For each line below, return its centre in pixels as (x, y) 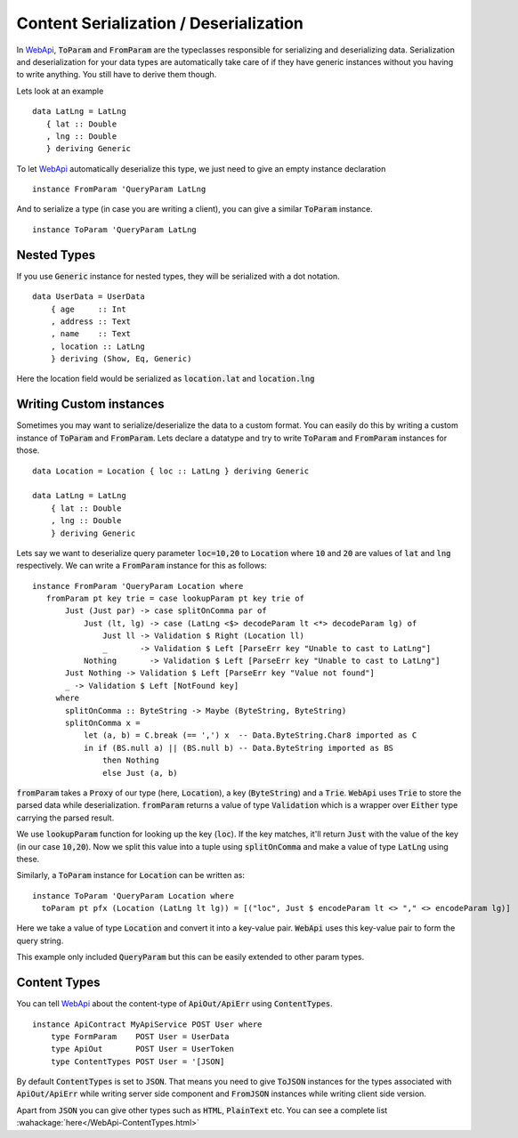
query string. (40, 940)
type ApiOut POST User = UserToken (142, 1049)
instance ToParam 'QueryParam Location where (134, 896)
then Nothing (131, 760)
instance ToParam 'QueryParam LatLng (115, 230)
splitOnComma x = (103, 722)
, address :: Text (91, 321)
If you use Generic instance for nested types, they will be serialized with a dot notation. (178, 276)
